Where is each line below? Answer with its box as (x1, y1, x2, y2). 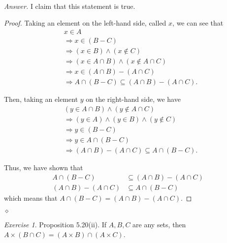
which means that (4, 192, 58, 203)
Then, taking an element (4, 94, 78, 104)
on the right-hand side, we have (86, 94, 181, 104)
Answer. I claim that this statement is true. (4, 1, 135, 11)
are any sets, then (132, 219, 186, 230)
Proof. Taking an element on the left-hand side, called (4, 17, 166, 28)
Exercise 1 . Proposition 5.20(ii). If (4, 219, 107, 230)
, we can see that (172, 17, 224, 28)
